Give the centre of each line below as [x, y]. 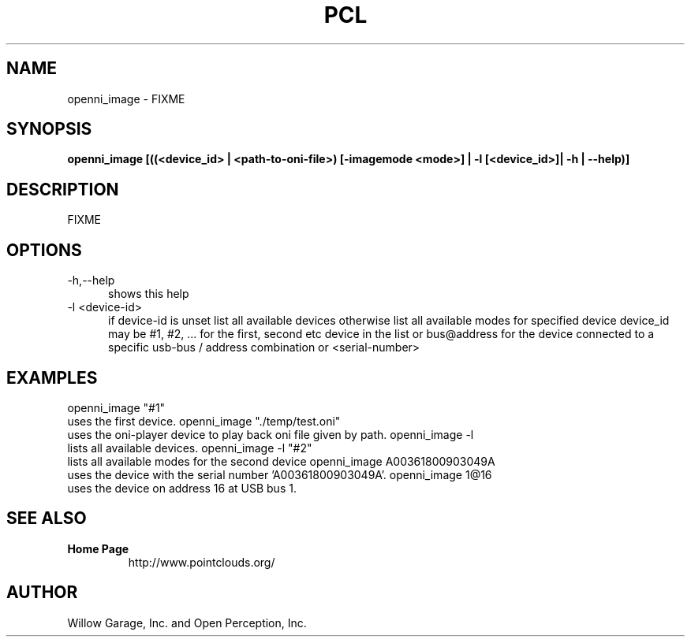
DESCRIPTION [63, 189]
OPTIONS [44, 250]
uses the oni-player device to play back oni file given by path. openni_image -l [271, 434]
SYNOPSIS [49, 129]
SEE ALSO [47, 518]
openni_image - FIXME [126, 98]
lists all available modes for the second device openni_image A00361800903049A [281, 461]
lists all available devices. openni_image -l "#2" [190, 448]
